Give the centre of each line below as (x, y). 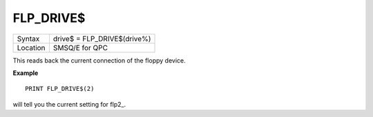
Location (31, 47)
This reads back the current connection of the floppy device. (99, 60)
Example (26, 73)
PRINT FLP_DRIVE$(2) (60, 89)
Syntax (28, 39)
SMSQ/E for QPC (80, 47)
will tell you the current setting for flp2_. (69, 104)
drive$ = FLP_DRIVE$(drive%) (102, 39)
